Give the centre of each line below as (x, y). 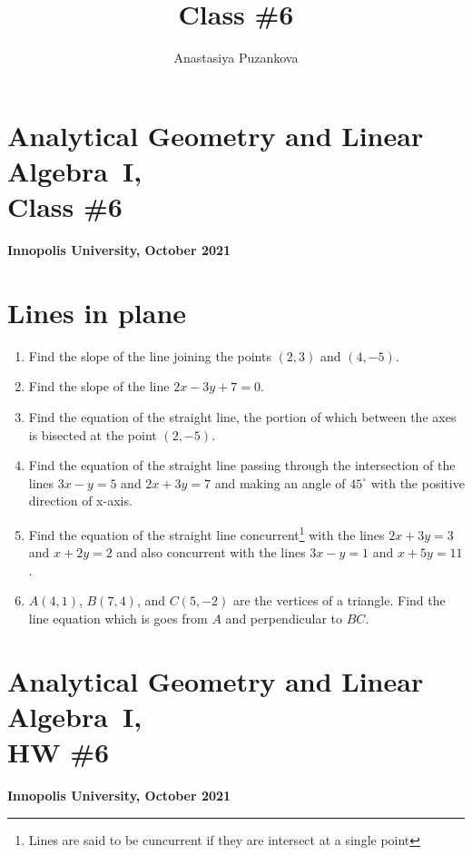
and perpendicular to (284, 618)
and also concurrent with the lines (211, 552)
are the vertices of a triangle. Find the (339, 600)
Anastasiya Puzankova (236, 58)
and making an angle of (280, 482)
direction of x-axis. (80, 501)
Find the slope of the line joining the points (150, 355)
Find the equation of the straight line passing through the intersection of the (242, 465)
